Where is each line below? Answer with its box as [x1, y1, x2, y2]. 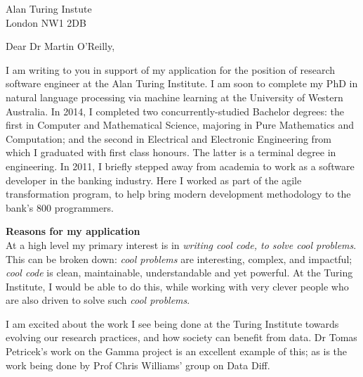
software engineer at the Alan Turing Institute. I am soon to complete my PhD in [6, 76, 358, 91]
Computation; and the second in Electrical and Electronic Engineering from [6, 131, 332, 146]
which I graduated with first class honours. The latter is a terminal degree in [6, 145, 336, 160]
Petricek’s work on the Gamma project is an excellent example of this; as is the [6, 344, 348, 359]
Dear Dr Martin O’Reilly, [6, 39, 115, 53]
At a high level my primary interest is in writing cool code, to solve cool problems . [6, 237, 357, 252]
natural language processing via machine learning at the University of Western [6, 89, 343, 104]
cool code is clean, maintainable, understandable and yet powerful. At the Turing [6, 265, 353, 280]
